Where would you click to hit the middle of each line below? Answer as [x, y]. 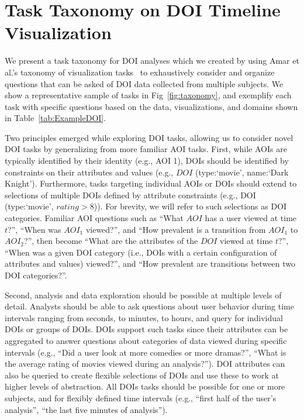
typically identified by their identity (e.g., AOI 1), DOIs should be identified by [147, 161]
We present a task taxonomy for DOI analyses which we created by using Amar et [152, 61]
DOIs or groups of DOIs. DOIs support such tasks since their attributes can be [146, 329]
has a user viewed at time [251, 218]
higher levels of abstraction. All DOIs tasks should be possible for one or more [145, 386]
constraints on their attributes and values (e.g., [89, 172]
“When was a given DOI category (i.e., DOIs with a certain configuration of [141, 252]
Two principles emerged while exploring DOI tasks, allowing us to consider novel [149, 137]
